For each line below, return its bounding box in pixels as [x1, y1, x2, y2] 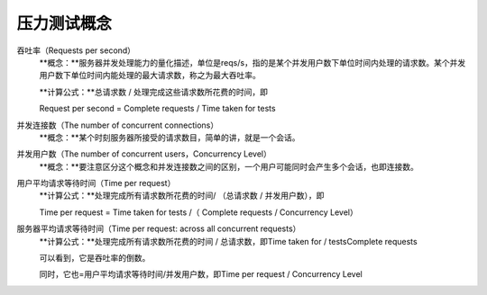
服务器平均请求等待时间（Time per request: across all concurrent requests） [16, 223, 301, 234]
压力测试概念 [16, 13, 113, 33]
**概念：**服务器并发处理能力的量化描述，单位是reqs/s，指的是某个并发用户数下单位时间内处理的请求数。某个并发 [39, 57, 466, 67]
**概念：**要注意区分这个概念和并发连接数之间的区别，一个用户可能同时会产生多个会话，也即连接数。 [39, 161, 419, 172]
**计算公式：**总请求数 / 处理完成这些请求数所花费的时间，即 [39, 86, 268, 97]
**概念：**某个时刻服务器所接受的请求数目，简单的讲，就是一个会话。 [39, 131, 301, 143]
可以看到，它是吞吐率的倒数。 [39, 253, 151, 264]
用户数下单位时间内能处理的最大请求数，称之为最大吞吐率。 [39, 70, 261, 81]
